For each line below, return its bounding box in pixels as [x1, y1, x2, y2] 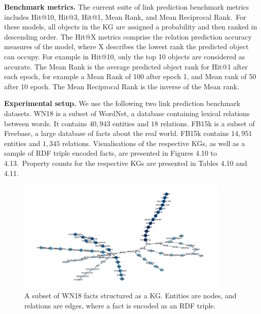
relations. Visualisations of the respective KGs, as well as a [62, 137, 245, 148]
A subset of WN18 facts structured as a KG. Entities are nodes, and [24, 290, 237, 301]
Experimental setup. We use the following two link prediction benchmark [4, 98, 241, 109]
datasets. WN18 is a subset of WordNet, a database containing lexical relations [4, 108, 250, 118]
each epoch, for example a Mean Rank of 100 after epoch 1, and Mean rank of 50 [4, 71, 256, 82]
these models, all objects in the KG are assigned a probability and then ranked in [4, 21, 257, 32]
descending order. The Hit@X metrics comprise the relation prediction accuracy [4, 31, 252, 42]
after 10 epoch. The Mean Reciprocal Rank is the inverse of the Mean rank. [4, 81, 239, 91]
